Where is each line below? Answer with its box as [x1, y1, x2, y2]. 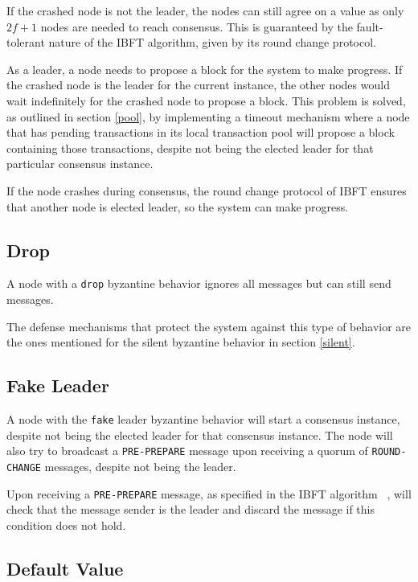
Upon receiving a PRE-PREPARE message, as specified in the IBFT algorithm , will [6, 485, 412, 502]
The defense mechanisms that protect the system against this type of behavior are [6, 318, 412, 334]
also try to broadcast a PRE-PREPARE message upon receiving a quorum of [6, 442, 368, 459]
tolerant [6, 34, 45, 51]
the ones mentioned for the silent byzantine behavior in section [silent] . [6, 334, 355, 350]
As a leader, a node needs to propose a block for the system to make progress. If [6, 60, 403, 77]
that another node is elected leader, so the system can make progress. [6, 198, 349, 215]
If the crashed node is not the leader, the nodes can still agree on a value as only [6, 2, 404, 18]
